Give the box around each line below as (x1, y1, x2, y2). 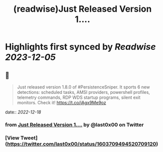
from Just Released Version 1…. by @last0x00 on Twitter (5, 121, 144, 128)
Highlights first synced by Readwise (5, 42, 156, 52)
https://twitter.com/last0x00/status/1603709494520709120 (7, 140, 157, 147)
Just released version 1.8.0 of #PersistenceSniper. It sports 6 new (17, 84, 150, 90)
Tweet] (20, 134, 38, 141)
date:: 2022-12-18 (5, 109, 41, 115)
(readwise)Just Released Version (13, 3, 152, 15)
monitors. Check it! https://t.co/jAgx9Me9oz (17, 100, 107, 106)
